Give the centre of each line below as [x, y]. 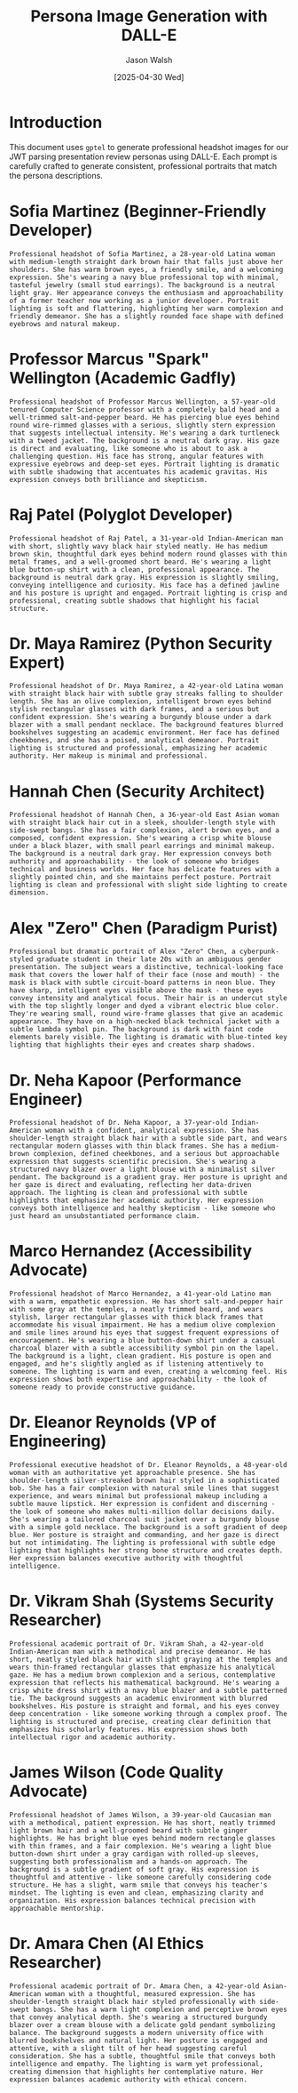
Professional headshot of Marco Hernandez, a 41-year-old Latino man [141, 1294]
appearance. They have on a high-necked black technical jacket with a [144, 1022]
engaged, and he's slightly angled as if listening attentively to [137, 1364]
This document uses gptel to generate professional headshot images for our [149, 147]
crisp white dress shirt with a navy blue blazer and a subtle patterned [149, 1691]
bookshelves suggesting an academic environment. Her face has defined [144, 733]
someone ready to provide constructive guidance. [103, 1387]
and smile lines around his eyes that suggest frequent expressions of [144, 1333]
